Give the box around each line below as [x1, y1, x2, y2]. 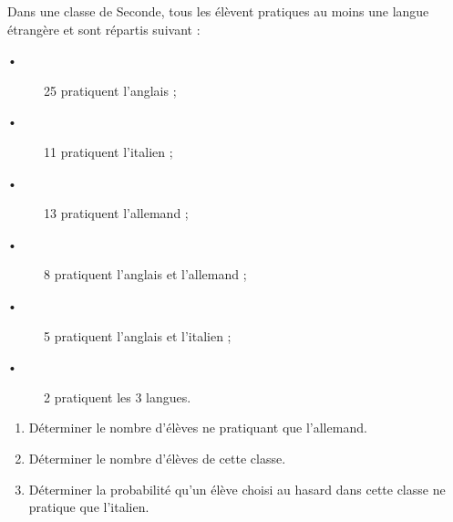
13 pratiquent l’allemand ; [44, 204, 189, 223]
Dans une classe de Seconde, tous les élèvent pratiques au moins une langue [7, 2, 429, 20]
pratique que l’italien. [28, 497, 149, 517]
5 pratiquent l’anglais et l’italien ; [44, 326, 232, 345]
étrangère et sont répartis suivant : [7, 19, 201, 38]
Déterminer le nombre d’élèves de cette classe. [28, 448, 286, 467]
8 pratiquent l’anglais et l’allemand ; [44, 265, 247, 284]
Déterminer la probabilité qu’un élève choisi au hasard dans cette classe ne [28, 479, 446, 498]
